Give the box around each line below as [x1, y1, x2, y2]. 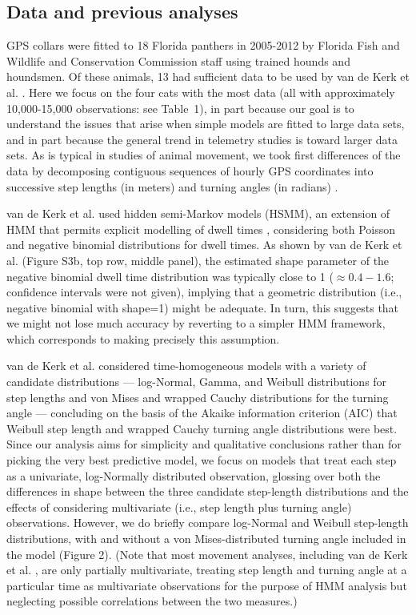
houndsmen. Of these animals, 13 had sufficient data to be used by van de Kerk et [6, 68, 410, 85]
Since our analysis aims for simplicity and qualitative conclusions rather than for [6, 436, 402, 452]
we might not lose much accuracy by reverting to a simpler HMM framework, [6, 315, 386, 332]
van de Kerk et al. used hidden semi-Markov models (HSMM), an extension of [6, 205, 390, 222]
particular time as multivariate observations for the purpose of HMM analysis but [6, 577, 407, 593]
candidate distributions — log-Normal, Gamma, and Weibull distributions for [6, 373, 387, 390]
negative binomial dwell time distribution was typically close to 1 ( [6, 267, 334, 284]
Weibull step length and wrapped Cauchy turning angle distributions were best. [6, 420, 398, 436]
